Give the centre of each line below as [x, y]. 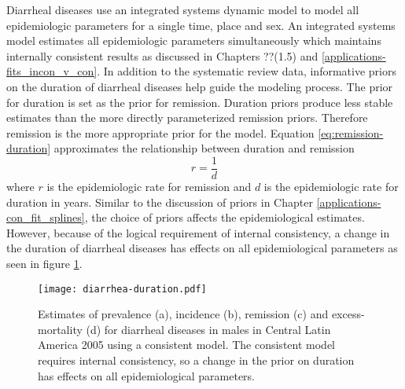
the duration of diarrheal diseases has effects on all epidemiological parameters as [202, 248]
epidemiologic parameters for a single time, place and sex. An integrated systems [201, 25]
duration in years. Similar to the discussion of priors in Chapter [160, 202]
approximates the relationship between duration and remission [204, 148]
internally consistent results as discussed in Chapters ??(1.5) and [162, 55]
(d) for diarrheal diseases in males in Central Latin [208, 329]
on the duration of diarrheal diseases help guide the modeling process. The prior [200, 86]
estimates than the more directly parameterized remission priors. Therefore [187, 117]
